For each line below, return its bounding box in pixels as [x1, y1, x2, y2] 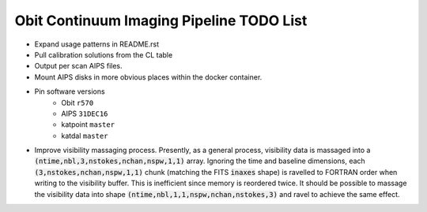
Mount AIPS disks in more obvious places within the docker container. [34, 72, 263, 82]
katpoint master [61, 120, 115, 129]
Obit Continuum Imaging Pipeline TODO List [14, 12, 308, 29]
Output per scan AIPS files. [34, 61, 123, 71]
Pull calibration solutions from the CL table [34, 50, 173, 59]
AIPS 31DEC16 [61, 109, 108, 118]
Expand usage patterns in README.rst [34, 39, 160, 49]
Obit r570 [61, 98, 94, 107]
